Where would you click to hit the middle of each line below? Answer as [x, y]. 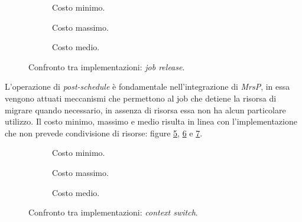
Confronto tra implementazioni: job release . [107, 66]
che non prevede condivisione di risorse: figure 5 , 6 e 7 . [104, 133]
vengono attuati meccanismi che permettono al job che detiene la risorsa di [141, 98]
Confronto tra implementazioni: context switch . [113, 212]
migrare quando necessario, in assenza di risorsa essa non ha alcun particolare [145, 110]
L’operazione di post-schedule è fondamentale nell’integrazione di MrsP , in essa [147, 86]
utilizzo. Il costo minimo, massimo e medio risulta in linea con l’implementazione [151, 121]
